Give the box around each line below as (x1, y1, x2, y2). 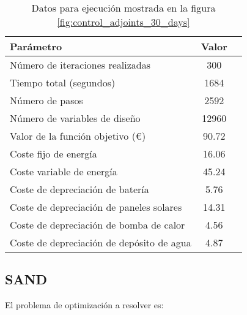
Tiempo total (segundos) (10, 75, 116, 89)
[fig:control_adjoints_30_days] (57, 15, 190, 29)
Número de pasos (10, 93, 83, 107)
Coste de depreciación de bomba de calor (10, 218, 185, 232)
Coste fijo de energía (10, 146, 97, 161)
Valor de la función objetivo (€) (10, 129, 146, 143)
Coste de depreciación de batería (10, 182, 149, 196)
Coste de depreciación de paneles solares (10, 200, 182, 214)
